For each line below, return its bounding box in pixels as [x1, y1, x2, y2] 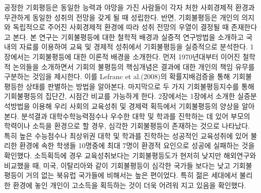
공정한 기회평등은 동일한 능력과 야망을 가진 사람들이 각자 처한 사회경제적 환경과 [4, 2, 255, 12]
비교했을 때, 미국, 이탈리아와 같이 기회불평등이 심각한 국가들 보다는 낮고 [4, 160, 231, 170]
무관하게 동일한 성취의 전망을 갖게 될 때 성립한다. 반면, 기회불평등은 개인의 [4, 12, 239, 22]
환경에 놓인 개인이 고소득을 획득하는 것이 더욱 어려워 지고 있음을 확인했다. [13, 179, 246, 190]
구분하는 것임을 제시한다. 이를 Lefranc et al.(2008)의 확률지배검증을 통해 [4, 71, 230, 82]
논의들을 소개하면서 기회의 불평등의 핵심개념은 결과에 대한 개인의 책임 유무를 [13, 61, 255, 72]
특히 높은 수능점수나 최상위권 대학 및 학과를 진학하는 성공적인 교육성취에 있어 [4, 130, 248, 141]
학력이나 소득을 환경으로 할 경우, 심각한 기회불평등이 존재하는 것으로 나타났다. [4, 120, 250, 131]
